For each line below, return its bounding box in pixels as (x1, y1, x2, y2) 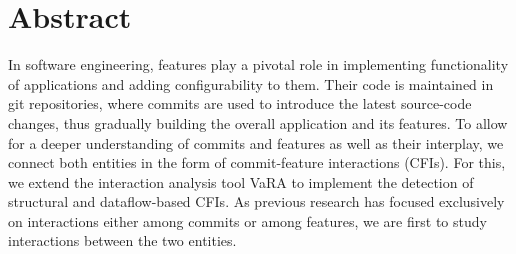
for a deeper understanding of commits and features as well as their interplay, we (8, 132, 504, 153)
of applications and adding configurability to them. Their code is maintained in (8, 73, 494, 94)
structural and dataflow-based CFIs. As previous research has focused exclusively (8, 191, 505, 212)
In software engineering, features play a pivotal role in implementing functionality (8, 54, 509, 75)
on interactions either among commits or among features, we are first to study (8, 210, 487, 231)
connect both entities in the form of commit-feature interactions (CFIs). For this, (8, 152, 506, 173)
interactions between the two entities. (8, 230, 237, 251)
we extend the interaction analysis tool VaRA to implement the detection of (8, 171, 474, 192)
